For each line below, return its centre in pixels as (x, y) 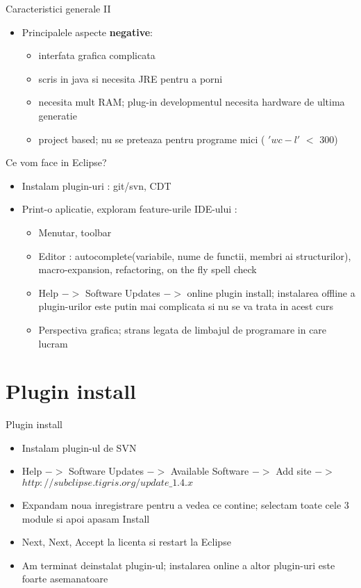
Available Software (210, 471)
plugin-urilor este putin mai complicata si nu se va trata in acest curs (186, 306)
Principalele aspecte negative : (87, 32)
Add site (294, 471)
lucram (53, 343)
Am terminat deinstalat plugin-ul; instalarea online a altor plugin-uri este (178, 565)
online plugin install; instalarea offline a (271, 292)
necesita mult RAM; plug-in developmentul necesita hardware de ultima (192, 102)
